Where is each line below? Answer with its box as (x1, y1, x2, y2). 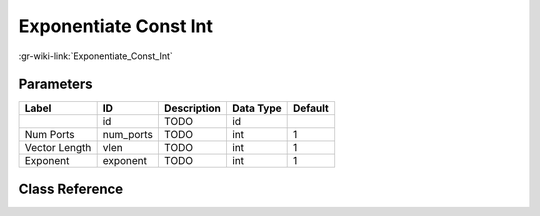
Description (163, 101, 222, 115)
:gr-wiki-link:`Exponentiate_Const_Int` (18, 50, 174, 62)
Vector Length (24, 141, 92, 155)
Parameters (18, 76, 93, 93)
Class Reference (18, 180, 124, 197)
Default (293, 101, 329, 115)
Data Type (231, 101, 282, 115)
